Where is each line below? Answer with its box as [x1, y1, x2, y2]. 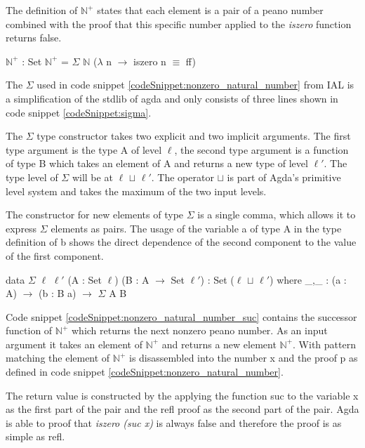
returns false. [6, 30, 62, 45]
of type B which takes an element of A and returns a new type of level [6, 156, 308, 171]
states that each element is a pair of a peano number [97, 3, 324, 17]
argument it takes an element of [6, 336, 142, 351]
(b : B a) [39, 286, 77, 301]
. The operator [151, 169, 214, 184]
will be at [72, 169, 113, 184]
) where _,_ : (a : [270, 272, 347, 286]
